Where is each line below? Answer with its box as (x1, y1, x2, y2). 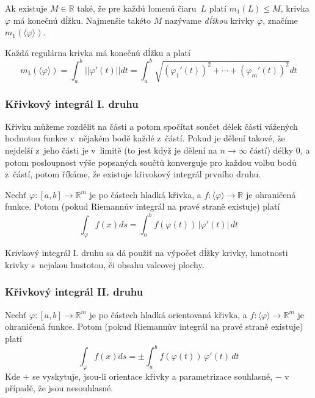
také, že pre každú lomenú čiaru (77, 2, 197, 14)
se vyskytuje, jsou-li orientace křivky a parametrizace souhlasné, (32, 369, 273, 382)
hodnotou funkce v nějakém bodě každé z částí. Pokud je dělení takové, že (5, 132, 285, 144)
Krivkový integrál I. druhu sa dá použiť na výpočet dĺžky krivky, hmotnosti (5, 246, 288, 259)
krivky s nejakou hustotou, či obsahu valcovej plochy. (5, 258, 205, 271)
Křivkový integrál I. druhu (5, 96, 139, 111)
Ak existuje (5, 2, 48, 14)
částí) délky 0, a (250, 144, 310, 157)
